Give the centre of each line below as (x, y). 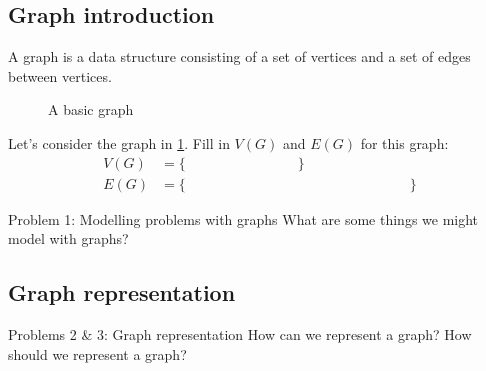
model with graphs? (68, 238)
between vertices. (60, 75)
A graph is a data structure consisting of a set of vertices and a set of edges (239, 56)
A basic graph (91, 109)
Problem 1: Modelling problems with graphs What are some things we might (243, 218)
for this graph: (404, 142)
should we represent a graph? (97, 353)
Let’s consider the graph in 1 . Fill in (119, 142)
